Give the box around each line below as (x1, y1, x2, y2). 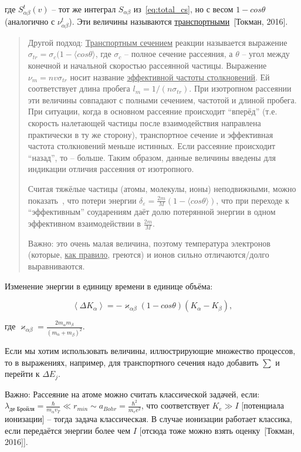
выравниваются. (28, 260, 85, 272)
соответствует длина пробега (28, 82, 130, 95)
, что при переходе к (216, 194, 289, 206)
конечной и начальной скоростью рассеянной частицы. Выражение (28, 59, 267, 72)
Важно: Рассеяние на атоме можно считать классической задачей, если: (5, 387, 260, 400)
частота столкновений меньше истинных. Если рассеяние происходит (28, 140, 276, 152)
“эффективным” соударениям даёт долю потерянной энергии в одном (28, 205, 276, 218)
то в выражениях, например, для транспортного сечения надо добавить (5, 356, 259, 368)
